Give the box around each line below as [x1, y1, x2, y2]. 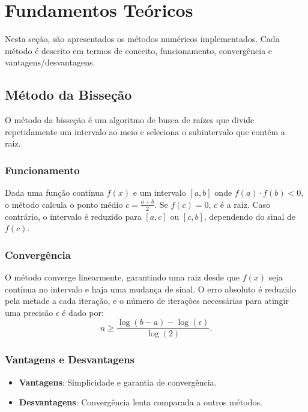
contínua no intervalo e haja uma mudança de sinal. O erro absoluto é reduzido [5, 282, 297, 295]
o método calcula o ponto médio [5, 198, 123, 210]
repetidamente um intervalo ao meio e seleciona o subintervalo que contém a [5, 125, 285, 138]
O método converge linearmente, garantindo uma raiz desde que [5, 270, 240, 283]
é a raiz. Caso [220, 198, 271, 210]
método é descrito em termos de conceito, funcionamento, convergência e [5, 44, 273, 56]
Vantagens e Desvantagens [5, 352, 135, 367]
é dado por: [62, 306, 104, 318]
